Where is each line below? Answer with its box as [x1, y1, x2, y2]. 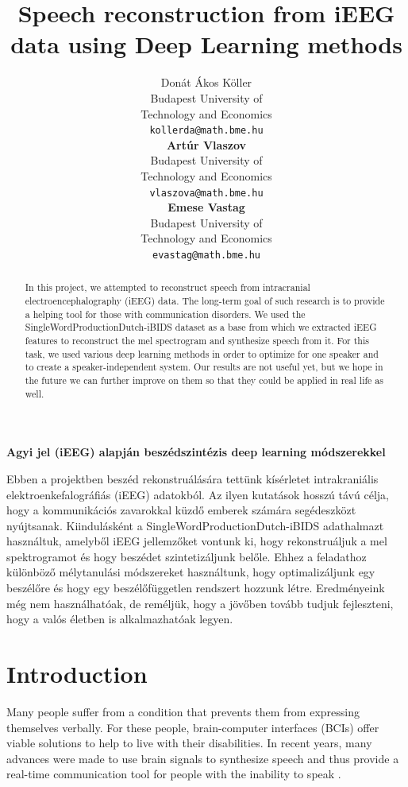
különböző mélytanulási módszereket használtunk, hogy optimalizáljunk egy [6, 564, 375, 580]
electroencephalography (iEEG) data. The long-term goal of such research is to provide [25, 294, 385, 308]
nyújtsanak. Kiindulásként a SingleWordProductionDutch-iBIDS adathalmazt [6, 517, 384, 533]
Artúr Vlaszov [166, 136, 247, 153]
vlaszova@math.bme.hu [149, 187, 264, 199]
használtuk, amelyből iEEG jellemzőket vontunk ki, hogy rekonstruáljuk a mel [6, 533, 387, 549]
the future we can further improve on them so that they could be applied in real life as [25, 374, 383, 387]
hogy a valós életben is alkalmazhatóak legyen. [6, 611, 233, 627]
